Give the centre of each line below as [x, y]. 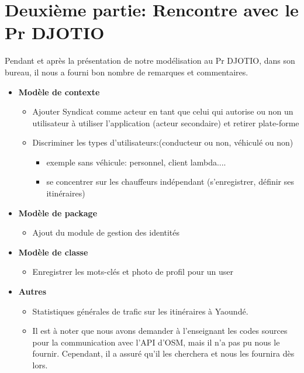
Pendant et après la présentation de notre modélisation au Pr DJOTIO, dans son [150, 61]
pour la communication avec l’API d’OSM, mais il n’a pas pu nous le [156, 342]
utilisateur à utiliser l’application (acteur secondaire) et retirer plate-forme [166, 122]
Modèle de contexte [59, 91]
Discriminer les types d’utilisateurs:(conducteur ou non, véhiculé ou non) [163, 142]
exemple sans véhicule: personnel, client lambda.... [136, 162]
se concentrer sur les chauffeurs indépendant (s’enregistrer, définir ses [170, 182]
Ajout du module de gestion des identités [106, 232]
